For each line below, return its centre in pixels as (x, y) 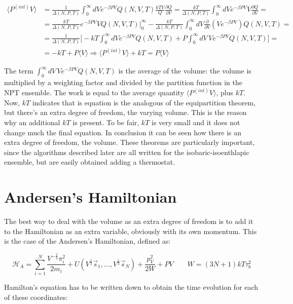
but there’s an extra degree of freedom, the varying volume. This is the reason (125, 112)
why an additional (32, 122)
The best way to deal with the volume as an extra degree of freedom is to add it (129, 221)
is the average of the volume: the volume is (185, 71)
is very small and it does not (196, 122)
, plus (225, 92)
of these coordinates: (36, 297)
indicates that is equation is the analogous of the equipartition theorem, (144, 102)
